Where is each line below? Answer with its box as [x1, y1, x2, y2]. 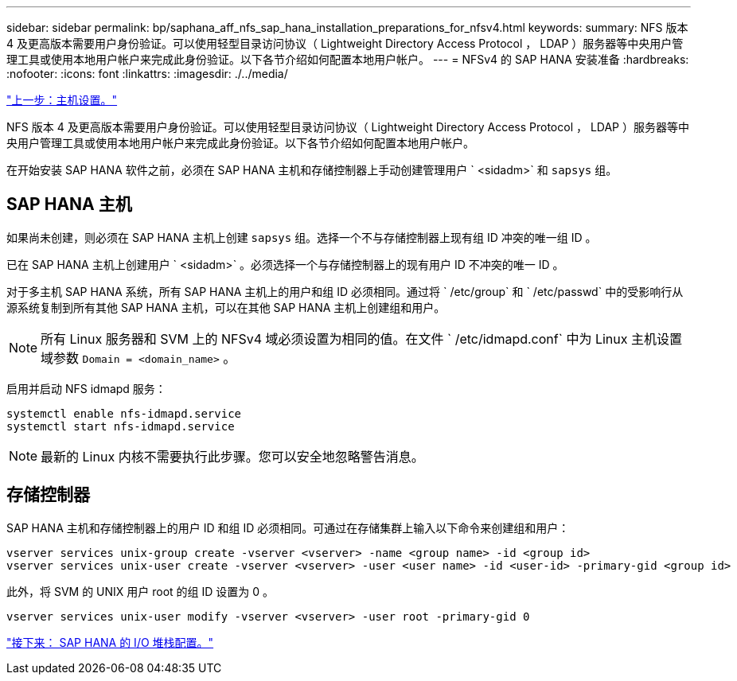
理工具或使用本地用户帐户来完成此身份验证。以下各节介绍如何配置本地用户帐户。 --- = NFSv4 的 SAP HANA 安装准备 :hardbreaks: [6, 53, 689, 66]
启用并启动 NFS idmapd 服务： [6, 381, 166, 395]
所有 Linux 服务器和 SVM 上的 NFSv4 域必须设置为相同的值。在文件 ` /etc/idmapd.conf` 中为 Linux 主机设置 [41, 330, 682, 347]
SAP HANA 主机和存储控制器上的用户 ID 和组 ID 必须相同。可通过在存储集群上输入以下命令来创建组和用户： [6, 520, 570, 535]
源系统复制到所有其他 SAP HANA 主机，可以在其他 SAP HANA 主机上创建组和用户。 [6, 300, 446, 314]
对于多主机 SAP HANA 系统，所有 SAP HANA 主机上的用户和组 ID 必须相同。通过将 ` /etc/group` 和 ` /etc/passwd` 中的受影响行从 [6, 284, 684, 298]
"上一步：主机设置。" [6, 93, 118, 107]
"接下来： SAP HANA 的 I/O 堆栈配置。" [6, 635, 214, 649]
